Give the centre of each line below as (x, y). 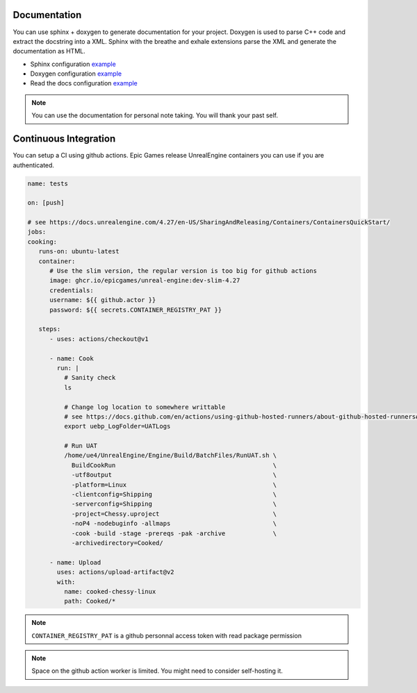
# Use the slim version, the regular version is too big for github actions (183, 271)
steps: (50, 329)
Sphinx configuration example (73, 64)
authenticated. (34, 165)
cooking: (42, 242)
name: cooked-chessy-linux (110, 591)
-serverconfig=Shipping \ (174, 504)
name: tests (48, 183)
